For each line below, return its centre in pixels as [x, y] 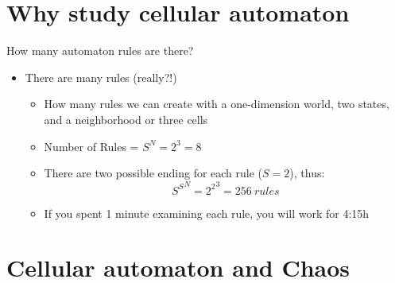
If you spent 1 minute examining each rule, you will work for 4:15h [207, 213]
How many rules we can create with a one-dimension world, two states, [217, 104]
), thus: [307, 173]
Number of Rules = [91, 146]
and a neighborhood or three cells [126, 119]
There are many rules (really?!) [101, 77]
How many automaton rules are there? [100, 50]
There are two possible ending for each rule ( [153, 173]
